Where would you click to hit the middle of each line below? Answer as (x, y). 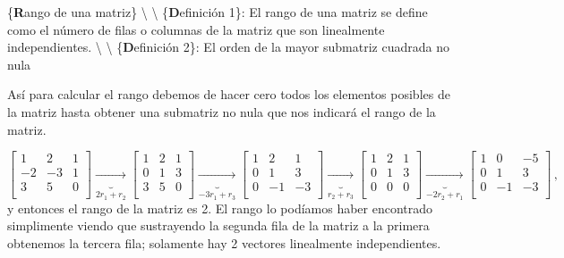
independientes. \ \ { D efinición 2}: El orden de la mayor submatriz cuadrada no (228, 47)
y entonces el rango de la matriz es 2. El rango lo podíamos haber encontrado (220, 208)
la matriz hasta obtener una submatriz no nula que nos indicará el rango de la (222, 111)
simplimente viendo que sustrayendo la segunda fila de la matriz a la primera (218, 225)
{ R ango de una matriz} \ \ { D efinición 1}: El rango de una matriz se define (218, 12)
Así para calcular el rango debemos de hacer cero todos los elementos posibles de (229, 94)
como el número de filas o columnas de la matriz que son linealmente (196, 29)
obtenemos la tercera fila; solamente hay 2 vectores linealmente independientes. (224, 243)
